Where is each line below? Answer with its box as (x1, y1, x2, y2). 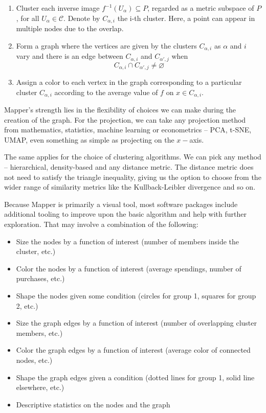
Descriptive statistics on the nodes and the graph (16, 399, 170, 409)
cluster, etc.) (16, 246, 56, 257)
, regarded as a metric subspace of (147, 3, 254, 13)
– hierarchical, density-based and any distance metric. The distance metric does (4, 162, 254, 172)
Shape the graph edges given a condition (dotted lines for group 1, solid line (16, 372, 255, 382)
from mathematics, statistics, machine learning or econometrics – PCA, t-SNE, (4, 124, 252, 135)
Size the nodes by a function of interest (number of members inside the (16, 236, 239, 246)
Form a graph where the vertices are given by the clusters (16, 40, 197, 51)
